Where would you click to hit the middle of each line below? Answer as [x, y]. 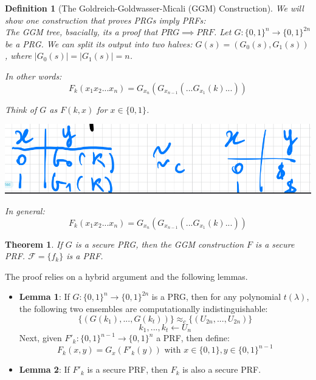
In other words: [33, 76]
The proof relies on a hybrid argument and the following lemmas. [126, 276]
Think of [21, 109]
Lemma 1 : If [44, 297]
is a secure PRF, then [128, 369]
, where [18, 56]
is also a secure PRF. [222, 369]
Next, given [40, 338]
